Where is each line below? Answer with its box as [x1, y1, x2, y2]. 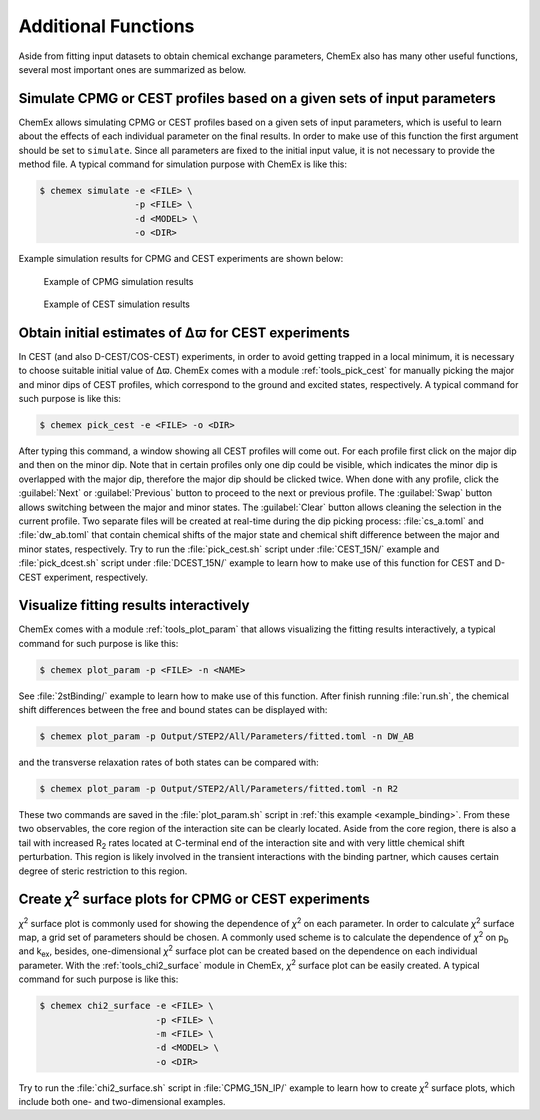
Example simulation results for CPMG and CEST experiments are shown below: [18, 253, 344, 265]
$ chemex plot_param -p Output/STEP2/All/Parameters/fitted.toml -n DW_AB [39, 731, 415, 742]
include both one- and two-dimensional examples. [18, 1096, 226, 1108]
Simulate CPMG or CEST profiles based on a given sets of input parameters [18, 90, 497, 107]
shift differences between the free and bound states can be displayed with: [18, 704, 328, 716]
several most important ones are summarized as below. [18, 63, 247, 75]
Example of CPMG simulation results [43, 275, 194, 287]
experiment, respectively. [43, 571, 149, 583]
